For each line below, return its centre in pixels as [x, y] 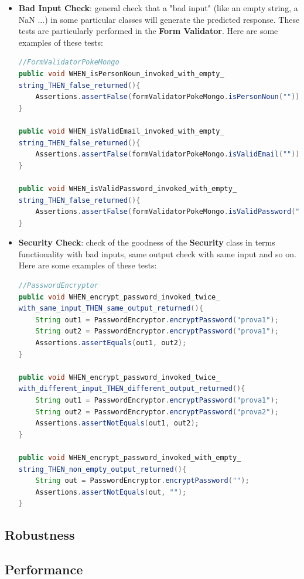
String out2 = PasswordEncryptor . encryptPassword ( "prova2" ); [157, 412]
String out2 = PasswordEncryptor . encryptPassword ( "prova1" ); [157, 331]
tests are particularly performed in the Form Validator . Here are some [148, 31]
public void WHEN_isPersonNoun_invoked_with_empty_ [121, 74]
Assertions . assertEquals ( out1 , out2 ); [111, 343]
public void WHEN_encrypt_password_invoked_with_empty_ [130, 457]
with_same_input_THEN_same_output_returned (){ [111, 309]
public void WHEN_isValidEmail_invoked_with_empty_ [121, 131]
